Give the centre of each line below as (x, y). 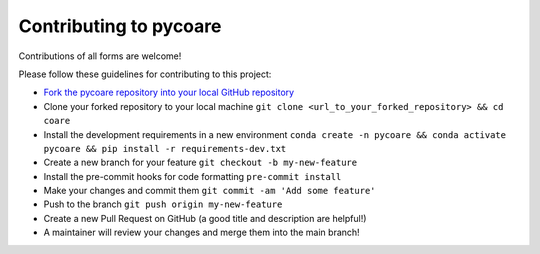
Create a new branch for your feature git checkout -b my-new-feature (200, 162)
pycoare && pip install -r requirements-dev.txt (165, 148)
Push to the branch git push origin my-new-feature (163, 204)
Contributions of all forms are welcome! (100, 56)
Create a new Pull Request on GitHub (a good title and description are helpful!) (205, 218)
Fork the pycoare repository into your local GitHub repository (169, 92)
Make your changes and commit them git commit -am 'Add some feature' (209, 191)
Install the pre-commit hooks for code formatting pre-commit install (192, 176)
